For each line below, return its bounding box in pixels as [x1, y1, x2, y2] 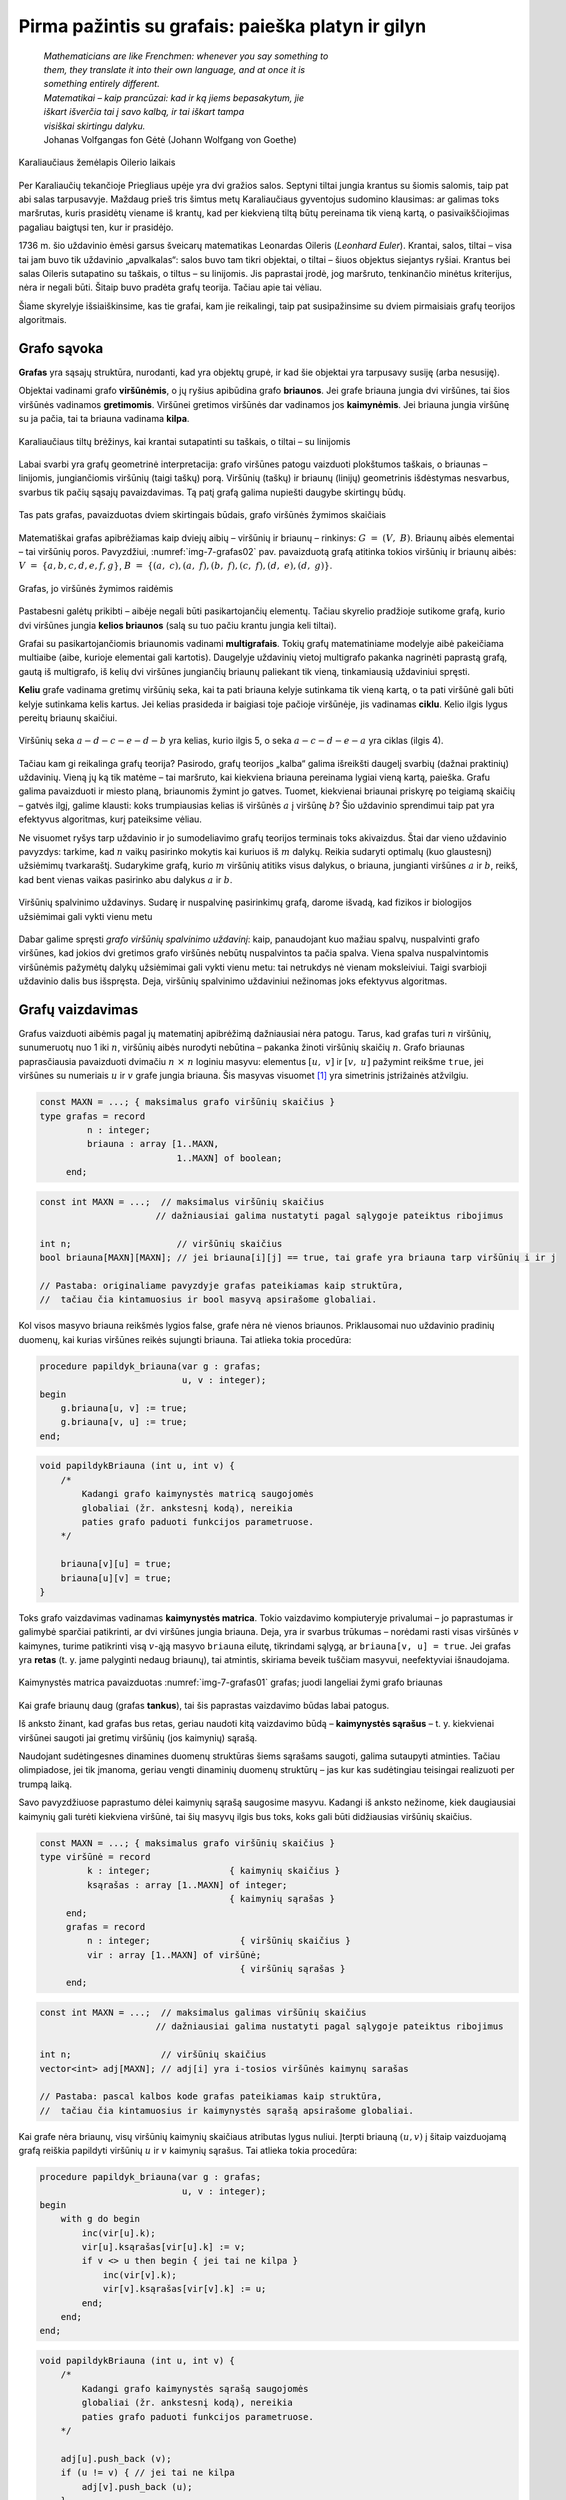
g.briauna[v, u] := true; [60, 1416, 188, 1428]
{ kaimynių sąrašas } [229, 1893, 335, 1905]
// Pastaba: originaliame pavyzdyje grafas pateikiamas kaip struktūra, [39, 1280, 404, 1292]
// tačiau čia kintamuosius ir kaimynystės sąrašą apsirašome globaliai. [39, 2105, 415, 2116]
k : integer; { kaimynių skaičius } [86, 1865, 341, 1877]
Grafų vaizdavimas [18, 1001, 139, 1018]
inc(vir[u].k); [81, 2227, 157, 2239]
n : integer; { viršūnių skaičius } [86, 1935, 351, 1947]
